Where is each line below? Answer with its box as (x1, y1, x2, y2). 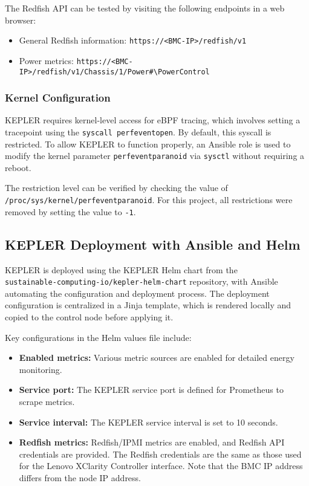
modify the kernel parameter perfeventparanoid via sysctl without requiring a (5, 149, 305, 162)
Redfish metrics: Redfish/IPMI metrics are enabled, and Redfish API (19, 436, 285, 449)
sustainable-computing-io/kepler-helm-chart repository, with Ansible (5, 275, 278, 288)
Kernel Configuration (5, 90, 111, 105)
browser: (5, 13, 36, 26)
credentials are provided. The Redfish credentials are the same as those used (19, 447, 302, 460)
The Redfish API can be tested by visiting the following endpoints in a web (5, 2, 285, 14)
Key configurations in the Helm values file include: (5, 331, 192, 343)
